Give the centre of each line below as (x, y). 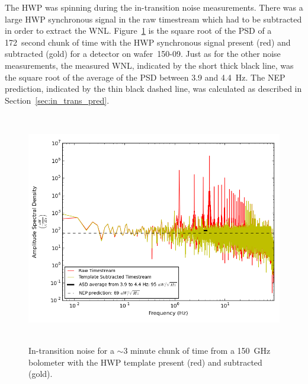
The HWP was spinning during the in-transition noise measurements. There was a (154, 7)
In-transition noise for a (71, 350)
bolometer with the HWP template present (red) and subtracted (145, 362)
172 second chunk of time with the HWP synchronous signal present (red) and (148, 42)
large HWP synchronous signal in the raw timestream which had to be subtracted (153, 19)
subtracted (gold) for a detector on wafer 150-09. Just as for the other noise (143, 54)
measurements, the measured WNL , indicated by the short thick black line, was (149, 65)
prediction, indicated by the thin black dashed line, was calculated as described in (153, 89)
